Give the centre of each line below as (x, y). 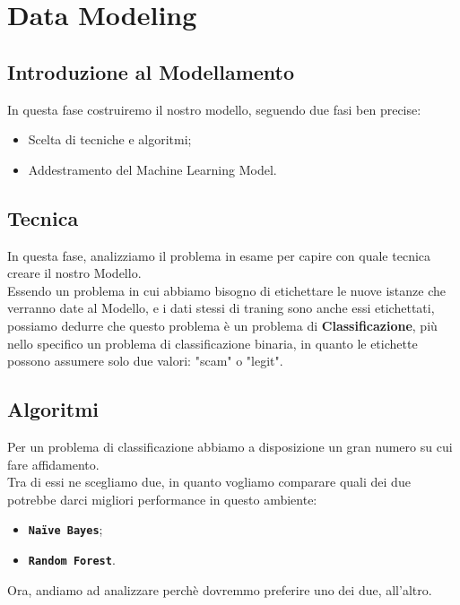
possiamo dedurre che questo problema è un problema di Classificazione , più (222, 325)
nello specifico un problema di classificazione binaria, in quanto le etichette (213, 343)
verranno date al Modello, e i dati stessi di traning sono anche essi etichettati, (221, 308)
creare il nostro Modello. (74, 273)
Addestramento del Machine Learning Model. (152, 169)
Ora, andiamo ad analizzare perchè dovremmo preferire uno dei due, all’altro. (220, 589)
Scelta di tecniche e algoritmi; (110, 139)
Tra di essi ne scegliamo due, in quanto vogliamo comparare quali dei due (209, 482)
